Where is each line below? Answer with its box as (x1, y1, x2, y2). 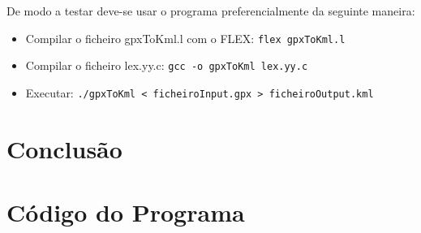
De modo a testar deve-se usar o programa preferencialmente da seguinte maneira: (6, 2, 415, 19)
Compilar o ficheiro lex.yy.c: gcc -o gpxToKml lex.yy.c (25, 57, 308, 74)
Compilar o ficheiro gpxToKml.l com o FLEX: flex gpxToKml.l (25, 29, 346, 46)
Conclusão (6, 132, 122, 165)
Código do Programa (6, 196, 245, 229)
